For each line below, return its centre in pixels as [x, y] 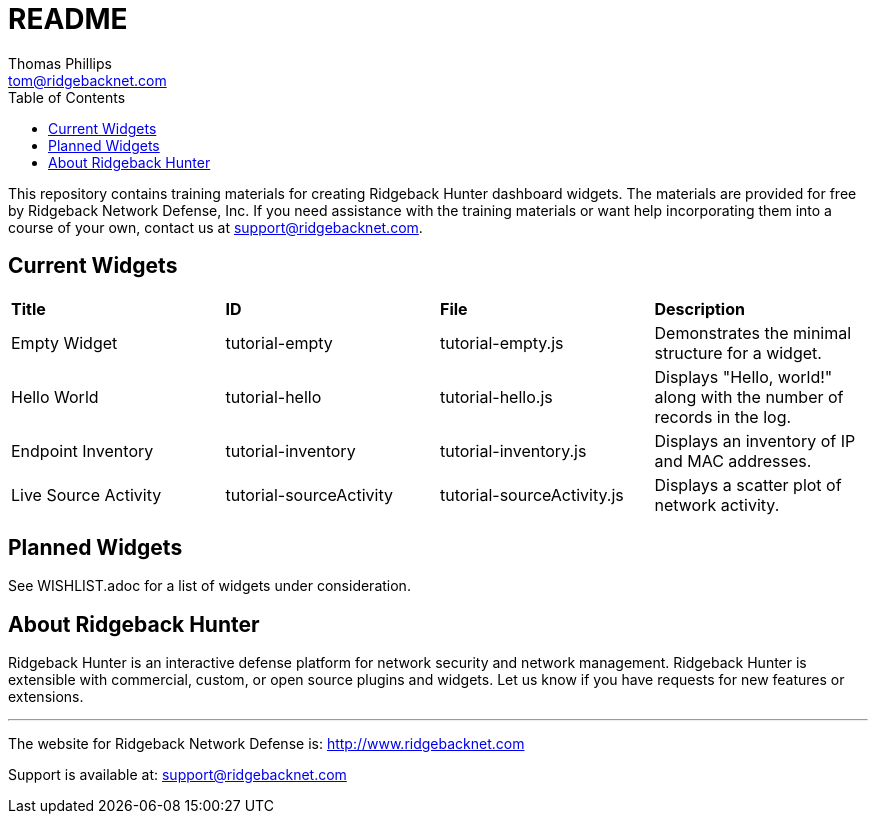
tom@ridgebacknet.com [87, 80]
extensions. [46, 697]
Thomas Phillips [60, 63]
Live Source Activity [86, 494]
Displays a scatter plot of [748, 484]
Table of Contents [67, 97]
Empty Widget [64, 342]
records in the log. [723, 416]
